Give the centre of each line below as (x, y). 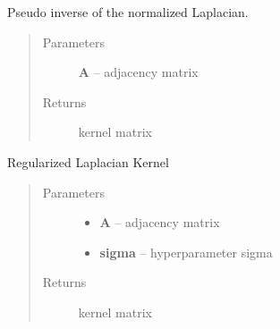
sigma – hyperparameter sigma (186, 252)
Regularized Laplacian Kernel (88, 161)
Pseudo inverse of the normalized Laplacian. (128, 12)
